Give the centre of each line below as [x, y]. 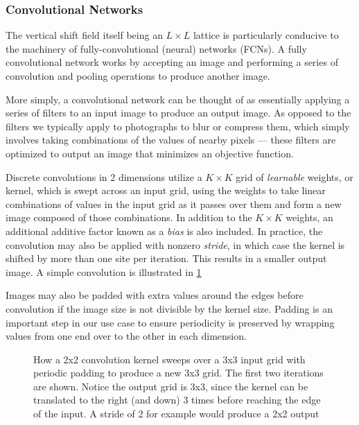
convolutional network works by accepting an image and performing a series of [172, 62]
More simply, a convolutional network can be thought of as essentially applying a [178, 99]
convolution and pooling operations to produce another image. [138, 76]
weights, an [309, 217]
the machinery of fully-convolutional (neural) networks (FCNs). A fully [156, 48]
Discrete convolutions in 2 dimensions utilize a [104, 176]
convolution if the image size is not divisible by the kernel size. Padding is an [169, 308]
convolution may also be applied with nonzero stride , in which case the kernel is [175, 244]
